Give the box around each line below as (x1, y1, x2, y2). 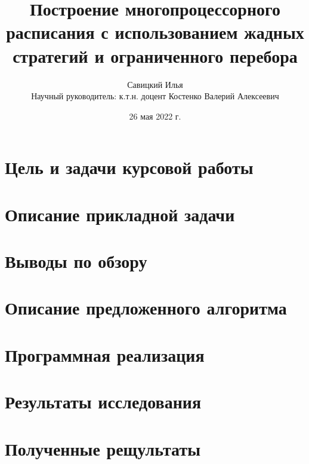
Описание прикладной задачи (5, 202, 235, 226)
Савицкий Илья (127, 78, 183, 90)
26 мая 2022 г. (129, 109, 181, 122)
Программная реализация (5, 342, 205, 367)
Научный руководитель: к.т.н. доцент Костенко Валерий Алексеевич (31, 90, 279, 102)
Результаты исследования (5, 389, 202, 414)
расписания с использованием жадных (6, 20, 304, 44)
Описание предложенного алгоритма (5, 295, 287, 320)
